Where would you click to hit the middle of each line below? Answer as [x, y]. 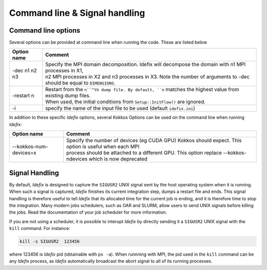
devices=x [24, 153]
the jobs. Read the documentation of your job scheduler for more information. [88, 212]
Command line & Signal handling [77, 13]
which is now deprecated [118, 159]
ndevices [77, 159]
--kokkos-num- [30, 147]
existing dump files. [68, 95]
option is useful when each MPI [103, 147]
